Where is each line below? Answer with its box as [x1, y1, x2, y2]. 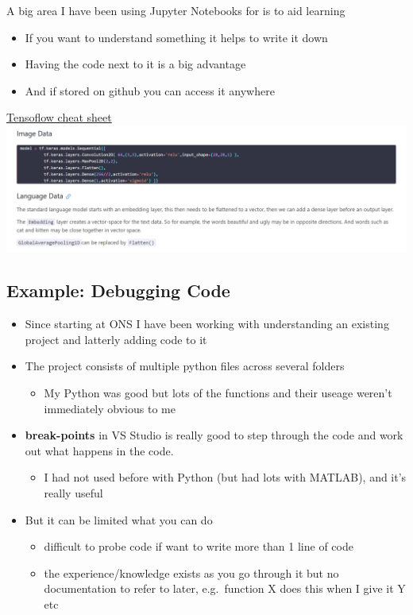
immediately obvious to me [44, 400, 176, 416]
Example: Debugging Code [6, 278, 230, 303]
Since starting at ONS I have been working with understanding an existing [25, 315, 389, 332]
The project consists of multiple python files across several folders [25, 358, 345, 374]
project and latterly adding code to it [25, 331, 207, 347]
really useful [44, 484, 103, 501]
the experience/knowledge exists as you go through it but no [44, 564, 339, 581]
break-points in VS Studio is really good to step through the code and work [25, 427, 403, 443]
